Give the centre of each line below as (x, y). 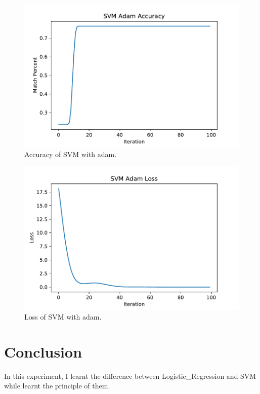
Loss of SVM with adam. (63, 317)
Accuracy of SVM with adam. (71, 154)
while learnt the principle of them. (57, 386)
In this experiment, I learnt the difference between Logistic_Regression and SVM (130, 376)
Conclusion (43, 351)
